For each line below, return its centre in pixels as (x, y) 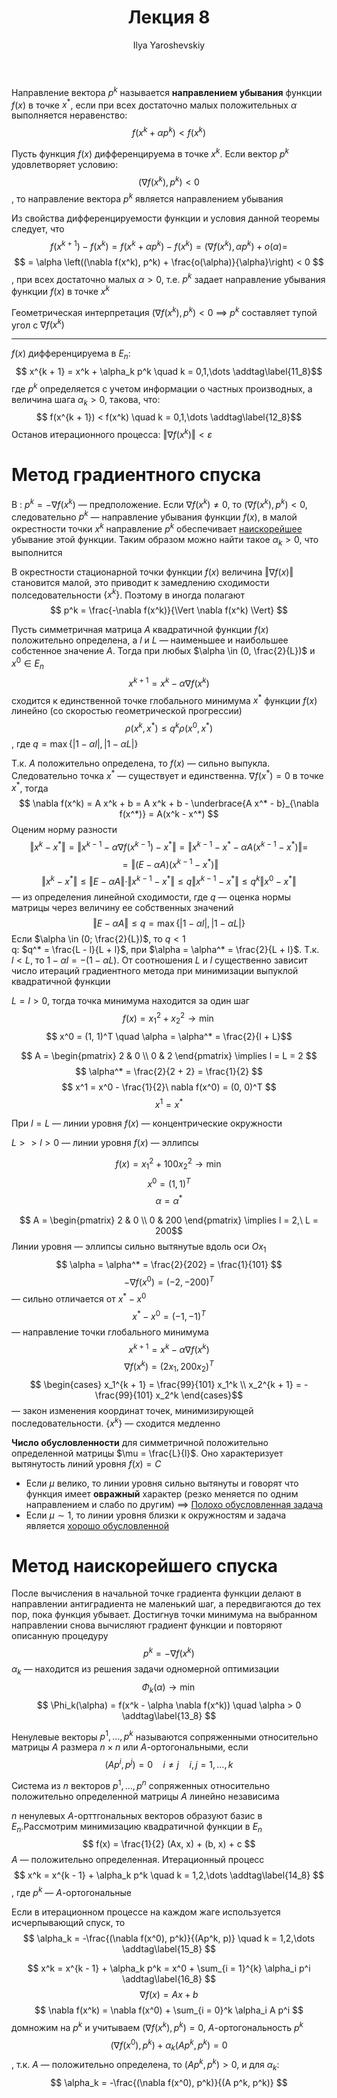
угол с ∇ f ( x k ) (38, 324)
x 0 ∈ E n (27, 663)
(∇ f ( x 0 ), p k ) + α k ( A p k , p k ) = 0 (169, 2045)
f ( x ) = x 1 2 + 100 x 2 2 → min (168, 1164)
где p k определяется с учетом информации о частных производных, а (162, 388)
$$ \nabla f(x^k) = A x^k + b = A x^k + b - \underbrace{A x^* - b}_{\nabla (169, 803)
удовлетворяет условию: (65, 164)
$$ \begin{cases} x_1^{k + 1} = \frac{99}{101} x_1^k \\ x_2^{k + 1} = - (169, 1384)
